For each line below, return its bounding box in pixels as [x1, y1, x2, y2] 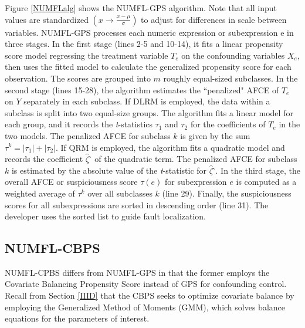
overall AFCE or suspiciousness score [5, 175, 138, 188]
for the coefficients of [190, 118, 266, 130]
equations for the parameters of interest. [5, 312, 150, 324]
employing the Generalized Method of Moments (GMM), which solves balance [5, 300, 286, 313]
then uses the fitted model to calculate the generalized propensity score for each [5, 60, 292, 73]
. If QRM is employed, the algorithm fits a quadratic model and [55, 141, 285, 153]
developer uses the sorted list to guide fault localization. [5, 210, 206, 222]
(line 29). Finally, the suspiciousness [162, 187, 292, 199]
